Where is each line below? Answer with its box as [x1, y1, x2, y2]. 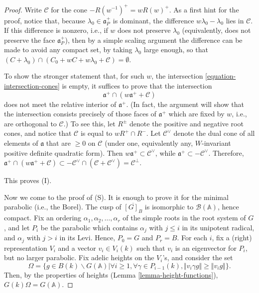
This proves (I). [4, 175, 52, 186]
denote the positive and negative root [129, 118, 244, 128]
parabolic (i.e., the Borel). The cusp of [4, 201, 122, 212]
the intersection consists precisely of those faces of [4, 108, 156, 119]
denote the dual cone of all [173, 128, 255, 138]
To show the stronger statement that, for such [4, 71, 144, 81]
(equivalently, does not [182, 25, 251, 35]
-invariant [202, 138, 231, 148]
